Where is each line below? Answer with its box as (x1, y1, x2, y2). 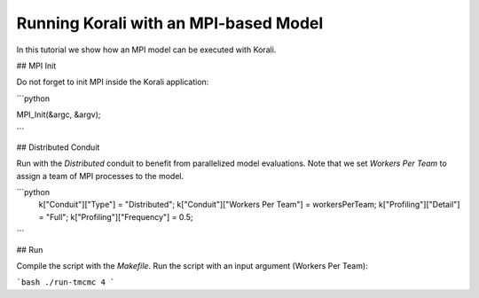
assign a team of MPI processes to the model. (16, 170, 185, 181)
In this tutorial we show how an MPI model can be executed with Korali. (16, 44, 277, 55)
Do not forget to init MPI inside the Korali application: (16, 76, 209, 88)
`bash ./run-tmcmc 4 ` (16, 278, 115, 287)
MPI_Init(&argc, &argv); (16, 109, 101, 120)
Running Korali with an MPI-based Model (16, 13, 324, 33)
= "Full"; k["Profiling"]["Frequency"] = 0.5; (38, 211, 193, 222)
